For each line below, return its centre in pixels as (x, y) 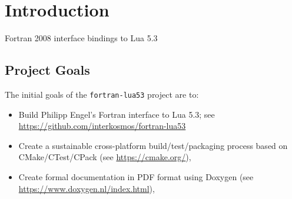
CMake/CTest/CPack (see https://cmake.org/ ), (105, 157)
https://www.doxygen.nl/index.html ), (87, 188)
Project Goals (47, 70)
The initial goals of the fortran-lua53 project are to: (102, 94)
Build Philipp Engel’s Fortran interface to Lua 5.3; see (117, 114)
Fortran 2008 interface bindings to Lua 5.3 (81, 38)
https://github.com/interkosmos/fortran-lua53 (102, 126)
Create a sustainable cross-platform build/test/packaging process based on (153, 145)
